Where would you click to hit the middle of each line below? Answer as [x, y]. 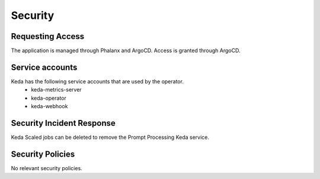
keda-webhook [49, 106]
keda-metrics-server [57, 90]
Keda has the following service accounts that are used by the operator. [97, 81]
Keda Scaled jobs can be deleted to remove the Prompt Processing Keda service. [110, 137]
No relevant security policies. [47, 168]
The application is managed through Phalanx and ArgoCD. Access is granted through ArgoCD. [126, 51]
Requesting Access [48, 36]
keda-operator [49, 98]
